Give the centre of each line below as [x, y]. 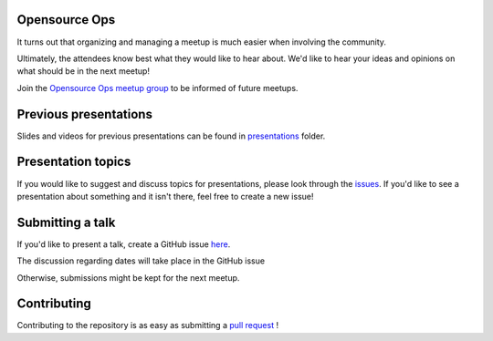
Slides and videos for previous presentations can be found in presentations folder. [171, 136]
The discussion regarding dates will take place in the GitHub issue [141, 261]
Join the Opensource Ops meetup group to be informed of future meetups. [157, 88]
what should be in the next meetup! [84, 71]
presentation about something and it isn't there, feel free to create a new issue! [165, 196]
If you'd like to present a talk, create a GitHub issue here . [124, 244]
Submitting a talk [66, 222]
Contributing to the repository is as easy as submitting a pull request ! [147, 325]
